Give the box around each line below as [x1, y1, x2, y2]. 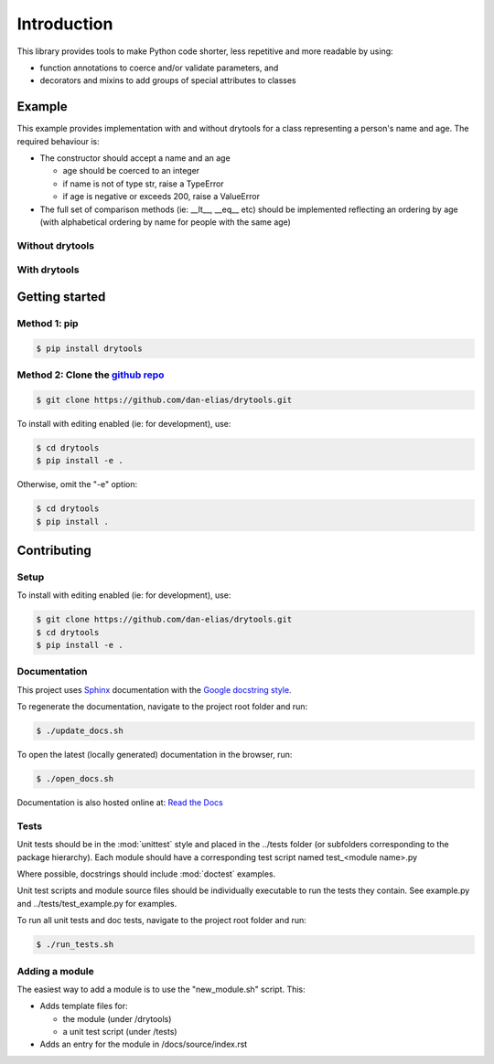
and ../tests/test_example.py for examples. [16, 898, 177, 909]
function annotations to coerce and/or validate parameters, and [39, 62, 279, 73]
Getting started [16, 289, 106, 304]
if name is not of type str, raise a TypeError [62, 178, 224, 189]
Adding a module [16, 964, 95, 977]
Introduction [16, 14, 113, 34]
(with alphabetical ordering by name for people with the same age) [39, 216, 292, 228]
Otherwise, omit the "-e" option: [16, 479, 138, 490]
